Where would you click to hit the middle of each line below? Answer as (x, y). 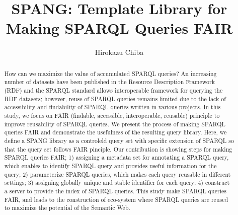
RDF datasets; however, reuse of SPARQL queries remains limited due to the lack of (115, 98)
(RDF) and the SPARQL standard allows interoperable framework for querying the (113, 90)
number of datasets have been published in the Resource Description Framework (109, 82)
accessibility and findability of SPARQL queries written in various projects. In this (112, 107)
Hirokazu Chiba (119, 52)
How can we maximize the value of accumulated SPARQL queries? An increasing (110, 73)
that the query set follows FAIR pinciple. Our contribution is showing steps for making (118, 149)
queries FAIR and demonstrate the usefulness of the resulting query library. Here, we (115, 132)
